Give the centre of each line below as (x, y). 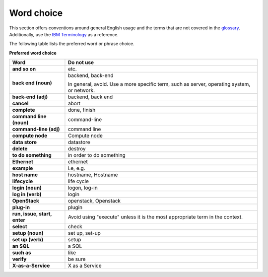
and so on (24, 69)
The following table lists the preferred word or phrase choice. (72, 44)
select (20, 227)
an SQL (21, 246)
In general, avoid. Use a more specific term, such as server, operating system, (159, 84)
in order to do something (97, 155)
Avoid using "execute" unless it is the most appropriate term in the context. (155, 217)
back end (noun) (32, 83)
